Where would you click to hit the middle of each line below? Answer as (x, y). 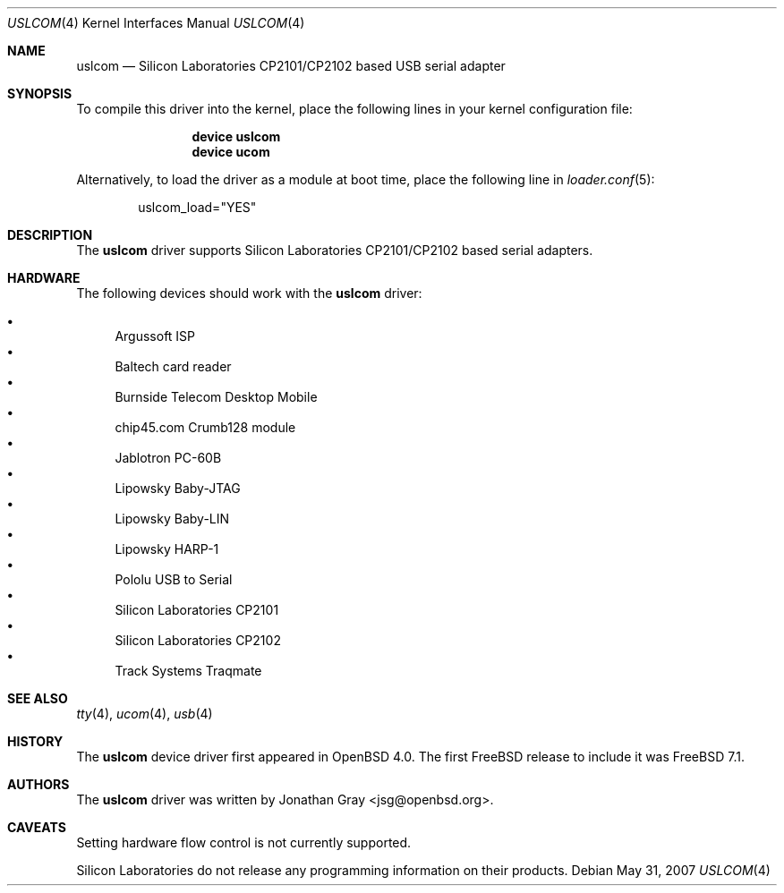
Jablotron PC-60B (168, 458)
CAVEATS (37, 827)
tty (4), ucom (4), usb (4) (145, 714)
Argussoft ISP (155, 336)
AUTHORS (38, 784)
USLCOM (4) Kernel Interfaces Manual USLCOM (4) (156, 23)
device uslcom (236, 136)
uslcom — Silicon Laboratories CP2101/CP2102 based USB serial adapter (291, 66)
